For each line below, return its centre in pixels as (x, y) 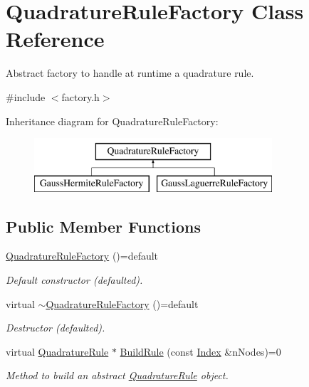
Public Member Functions (103, 226)
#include (26, 96)
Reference (55, 39)
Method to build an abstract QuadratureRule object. (117, 375)
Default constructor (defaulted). (74, 280)
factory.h (80, 96)
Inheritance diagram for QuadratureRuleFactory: (112, 121)
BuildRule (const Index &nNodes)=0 (200, 351)
